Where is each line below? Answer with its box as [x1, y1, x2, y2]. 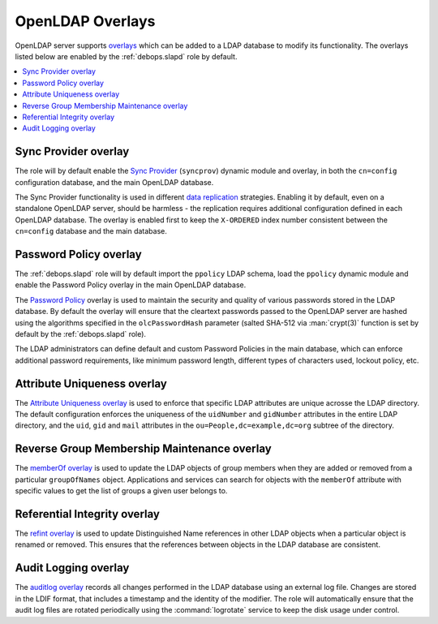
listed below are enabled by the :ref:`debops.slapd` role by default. [15, 51, 238, 61]
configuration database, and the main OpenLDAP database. [15, 177, 214, 187]
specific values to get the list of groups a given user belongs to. [15, 486, 228, 496]
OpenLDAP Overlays [15, 12, 156, 30]
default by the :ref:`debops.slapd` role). [15, 329, 146, 338]
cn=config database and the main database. [15, 226, 168, 236]
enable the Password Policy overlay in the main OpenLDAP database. [15, 280, 247, 290]
